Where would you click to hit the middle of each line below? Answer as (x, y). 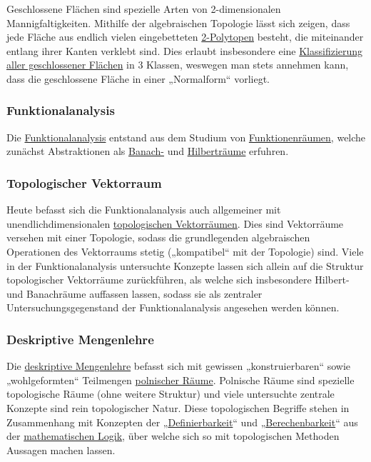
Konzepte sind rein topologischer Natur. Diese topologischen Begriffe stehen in (178, 407)
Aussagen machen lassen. (61, 450)
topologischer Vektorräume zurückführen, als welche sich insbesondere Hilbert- (178, 280)
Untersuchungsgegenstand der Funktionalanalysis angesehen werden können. (173, 307)
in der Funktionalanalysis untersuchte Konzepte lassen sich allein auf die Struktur (185, 265)
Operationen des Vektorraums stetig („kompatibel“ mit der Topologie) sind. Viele (185, 251)
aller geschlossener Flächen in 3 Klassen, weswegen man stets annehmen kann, (178, 65)
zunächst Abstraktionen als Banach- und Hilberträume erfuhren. (148, 151)
